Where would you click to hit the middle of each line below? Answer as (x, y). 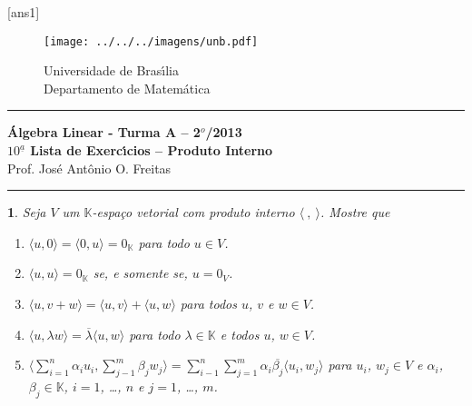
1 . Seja (27, 212)
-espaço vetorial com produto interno (193, 212)
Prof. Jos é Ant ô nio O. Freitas (89, 168)
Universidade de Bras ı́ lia (112, 70)
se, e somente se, (140, 273)
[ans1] (24, 12)
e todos (240, 334)
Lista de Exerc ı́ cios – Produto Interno (152, 150)
